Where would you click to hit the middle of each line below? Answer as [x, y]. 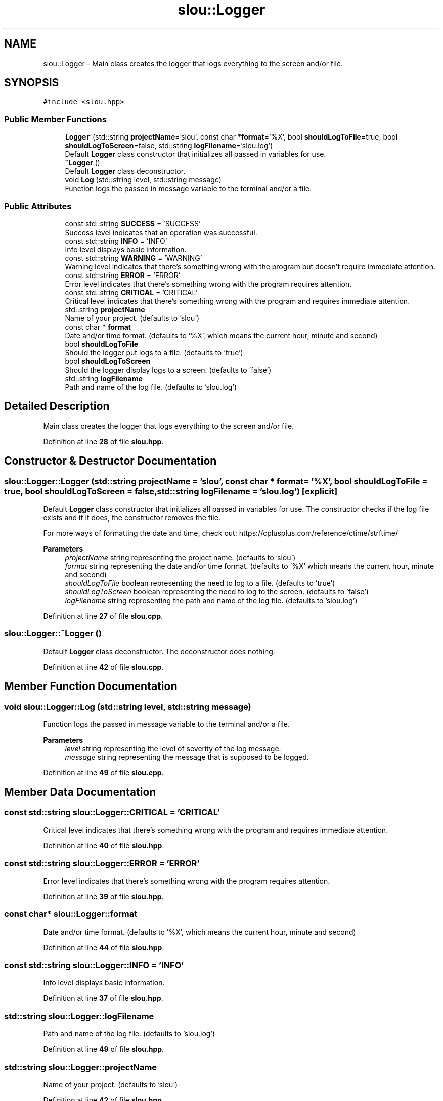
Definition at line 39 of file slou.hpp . [103, 896]
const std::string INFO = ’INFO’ [116, 241]
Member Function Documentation [91, 686]
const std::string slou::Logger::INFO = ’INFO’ [94, 965]
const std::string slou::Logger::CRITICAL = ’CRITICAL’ [112, 812]
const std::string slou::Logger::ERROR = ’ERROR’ [102, 863]
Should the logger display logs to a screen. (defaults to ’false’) [168, 370]
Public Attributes [38, 206]
